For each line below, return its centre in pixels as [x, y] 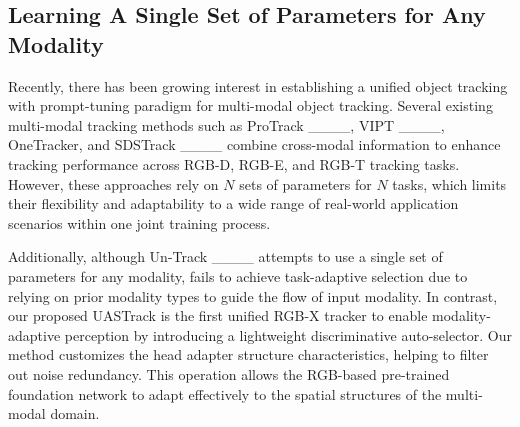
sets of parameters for [305, 183]
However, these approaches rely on [113, 183]
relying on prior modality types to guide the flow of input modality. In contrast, [253, 295]
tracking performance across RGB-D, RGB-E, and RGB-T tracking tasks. [234, 163]
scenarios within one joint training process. [139, 222]
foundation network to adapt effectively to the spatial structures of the [225, 393]
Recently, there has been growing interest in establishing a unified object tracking [258, 85]
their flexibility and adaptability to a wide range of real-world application [233, 203]
